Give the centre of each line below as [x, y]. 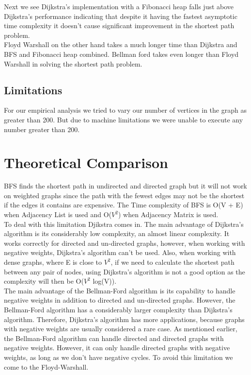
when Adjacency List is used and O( [58, 214]
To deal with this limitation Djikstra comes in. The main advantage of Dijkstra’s [124, 224]
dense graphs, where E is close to [53, 262]
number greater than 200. [42, 129]
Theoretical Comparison [86, 162]
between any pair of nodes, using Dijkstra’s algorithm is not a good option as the [125, 271]
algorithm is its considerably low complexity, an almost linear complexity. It [117, 233]
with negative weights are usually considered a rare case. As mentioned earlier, [121, 329]
